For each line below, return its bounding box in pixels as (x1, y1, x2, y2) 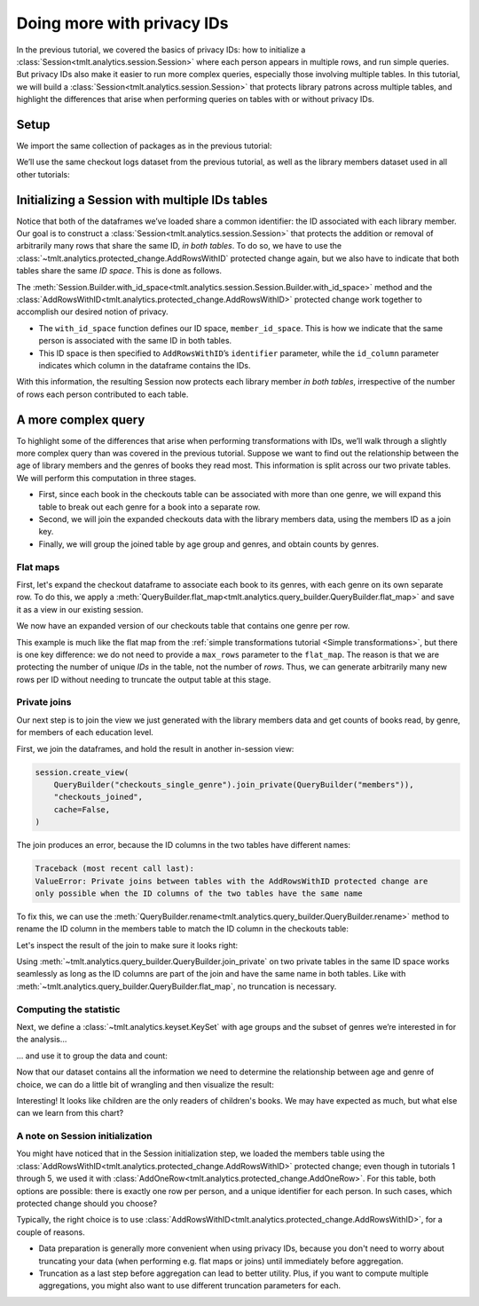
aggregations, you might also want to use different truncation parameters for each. (38, 1280, 342, 1291)
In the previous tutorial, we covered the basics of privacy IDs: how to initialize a (16, 44, 306, 55)
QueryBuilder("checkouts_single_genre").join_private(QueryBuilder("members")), (53, 780, 414, 789)
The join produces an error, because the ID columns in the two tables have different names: (16, 840, 350, 851)
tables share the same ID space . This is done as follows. (16, 265, 222, 276)
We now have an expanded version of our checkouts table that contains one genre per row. (16, 621, 350, 631)
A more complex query (16, 412, 145, 427)
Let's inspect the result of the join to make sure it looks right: (16, 939, 239, 950)
